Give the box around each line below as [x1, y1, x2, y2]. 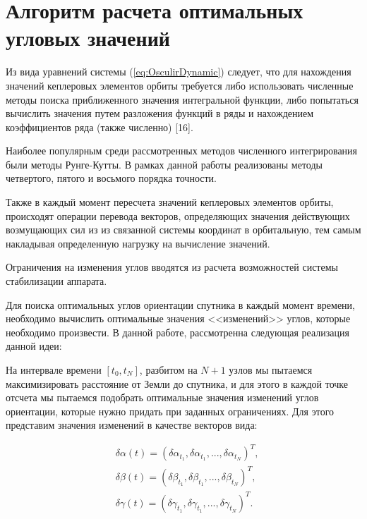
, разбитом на [139, 362, 198, 377]
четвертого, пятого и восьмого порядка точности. [6, 171, 217, 185]
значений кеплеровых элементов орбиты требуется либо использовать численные [6, 78, 354, 92]
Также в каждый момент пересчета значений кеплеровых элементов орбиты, [6, 195, 334, 209]
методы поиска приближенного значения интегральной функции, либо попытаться [6, 92, 359, 106]
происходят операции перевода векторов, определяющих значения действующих [6, 208, 350, 223]
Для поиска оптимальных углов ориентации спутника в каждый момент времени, [6, 297, 355, 312]
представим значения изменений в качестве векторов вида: [6, 417, 258, 432]
